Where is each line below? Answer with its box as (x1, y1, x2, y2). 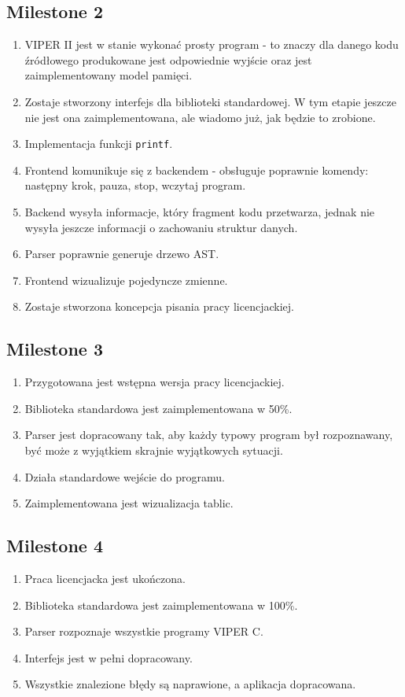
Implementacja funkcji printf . (24, 135, 173, 152)
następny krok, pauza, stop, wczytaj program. (24, 177, 246, 194)
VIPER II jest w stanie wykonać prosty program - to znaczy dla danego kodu (24, 36, 399, 53)
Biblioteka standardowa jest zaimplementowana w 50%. (24, 400, 293, 416)
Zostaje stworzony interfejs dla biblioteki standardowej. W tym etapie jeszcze (24, 93, 396, 109)
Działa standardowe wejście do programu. (24, 468, 225, 485)
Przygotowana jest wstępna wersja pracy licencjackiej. (24, 374, 285, 390)
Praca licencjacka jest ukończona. (24, 570, 186, 586)
